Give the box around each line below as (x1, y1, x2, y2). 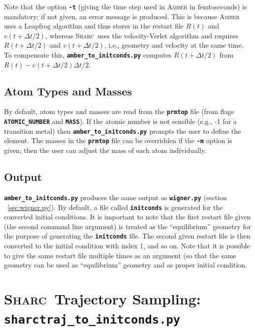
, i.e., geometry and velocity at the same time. (104, 40, 244, 50)
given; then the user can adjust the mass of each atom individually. (4, 145, 207, 155)
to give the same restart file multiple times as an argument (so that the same (4, 250, 236, 260)
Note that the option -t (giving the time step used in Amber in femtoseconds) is (4, 1, 247, 11)
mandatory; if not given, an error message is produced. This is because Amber (4, 11, 240, 21)
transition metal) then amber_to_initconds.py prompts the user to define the (4, 125, 241, 136)
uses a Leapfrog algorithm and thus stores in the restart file (4, 21, 184, 31)
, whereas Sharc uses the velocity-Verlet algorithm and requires (45, 30, 238, 40)
